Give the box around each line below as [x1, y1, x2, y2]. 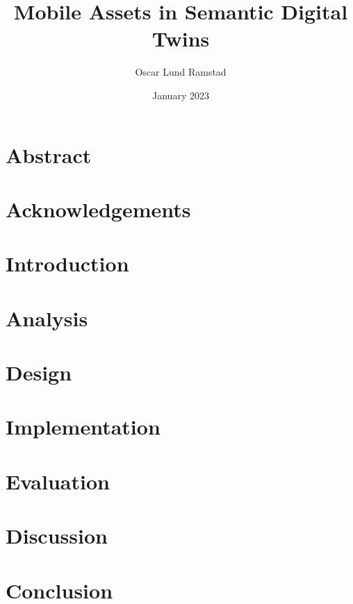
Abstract [6, 140, 92, 169]
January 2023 [152, 87, 209, 102]
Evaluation [6, 467, 110, 495]
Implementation [6, 412, 161, 441]
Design [6, 358, 72, 386]
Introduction [6, 249, 129, 278]
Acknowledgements [6, 194, 191, 223]
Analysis [6, 303, 88, 332]
